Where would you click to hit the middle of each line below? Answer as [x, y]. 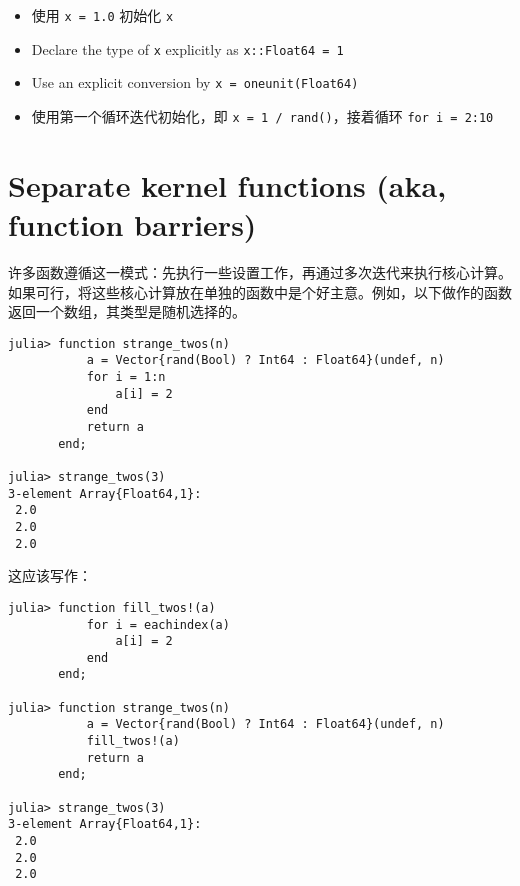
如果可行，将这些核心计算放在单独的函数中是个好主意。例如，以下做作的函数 [260, 291]
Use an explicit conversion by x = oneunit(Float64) [195, 82]
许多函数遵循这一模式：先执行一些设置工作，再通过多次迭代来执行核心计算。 [260, 271]
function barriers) [132, 224]
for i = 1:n [126, 377]
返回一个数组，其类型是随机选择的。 [127, 311]
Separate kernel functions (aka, [227, 184]
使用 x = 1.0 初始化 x [102, 15]
